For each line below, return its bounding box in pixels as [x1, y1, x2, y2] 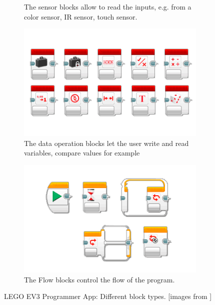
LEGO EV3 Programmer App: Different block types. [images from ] [4, 291, 212, 301]
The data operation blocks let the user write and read [24, 137, 189, 148]
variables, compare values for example [24, 147, 140, 158]
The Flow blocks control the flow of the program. [24, 274, 175, 284]
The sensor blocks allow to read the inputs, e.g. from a [24, 2, 191, 12]
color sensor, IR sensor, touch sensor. [24, 11, 137, 22]
